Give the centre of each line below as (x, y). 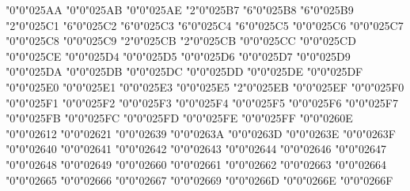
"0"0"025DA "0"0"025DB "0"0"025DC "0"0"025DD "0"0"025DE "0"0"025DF (184, 71)
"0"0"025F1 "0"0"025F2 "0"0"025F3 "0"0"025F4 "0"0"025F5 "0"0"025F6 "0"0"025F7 (202, 102)
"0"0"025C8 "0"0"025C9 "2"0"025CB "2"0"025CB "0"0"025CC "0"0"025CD (181, 41)
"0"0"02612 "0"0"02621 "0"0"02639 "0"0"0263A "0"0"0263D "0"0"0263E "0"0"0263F (201, 133)
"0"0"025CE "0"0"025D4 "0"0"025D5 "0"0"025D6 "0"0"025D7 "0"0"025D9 (178, 56)
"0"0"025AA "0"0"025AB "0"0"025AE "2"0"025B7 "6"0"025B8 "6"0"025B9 (180, 9)
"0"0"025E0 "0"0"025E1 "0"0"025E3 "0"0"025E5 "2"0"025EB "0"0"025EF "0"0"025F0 (205, 86)
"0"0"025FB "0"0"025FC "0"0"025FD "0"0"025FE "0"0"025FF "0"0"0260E (179, 118)
